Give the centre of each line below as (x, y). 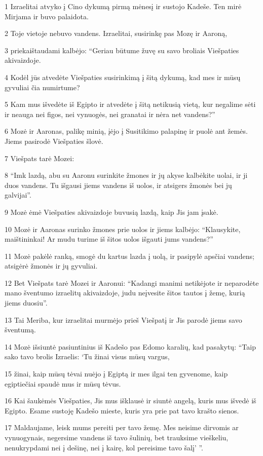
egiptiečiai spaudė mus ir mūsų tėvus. (63, 383)
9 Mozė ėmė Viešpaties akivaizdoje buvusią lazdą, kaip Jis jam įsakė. (111, 212)
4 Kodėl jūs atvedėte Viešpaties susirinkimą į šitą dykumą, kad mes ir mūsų (123, 77)
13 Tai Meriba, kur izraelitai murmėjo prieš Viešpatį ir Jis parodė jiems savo (123, 319)
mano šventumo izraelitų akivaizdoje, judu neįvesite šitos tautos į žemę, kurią (125, 293)
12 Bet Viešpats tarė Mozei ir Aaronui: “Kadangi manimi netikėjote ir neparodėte (132, 282)
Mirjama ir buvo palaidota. (47, 16)
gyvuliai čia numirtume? (42, 87)
